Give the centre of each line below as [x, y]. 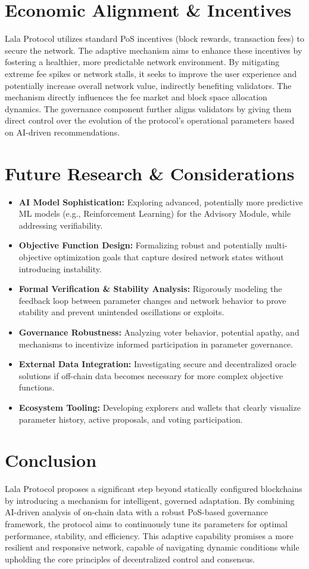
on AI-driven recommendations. [63, 132]
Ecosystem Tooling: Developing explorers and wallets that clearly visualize [160, 407]
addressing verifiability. [61, 225]
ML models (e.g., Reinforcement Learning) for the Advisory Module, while [155, 213]
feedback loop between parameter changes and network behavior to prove [152, 300]
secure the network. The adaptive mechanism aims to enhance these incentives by [154, 50]
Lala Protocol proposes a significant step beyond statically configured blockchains [154, 489]
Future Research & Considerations [150, 173]
